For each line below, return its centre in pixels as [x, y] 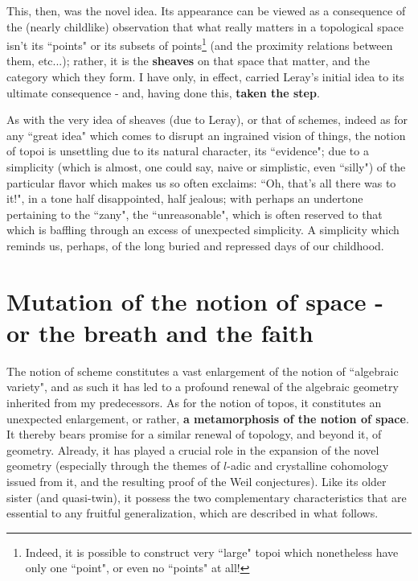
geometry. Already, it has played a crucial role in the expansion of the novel [193, 449]
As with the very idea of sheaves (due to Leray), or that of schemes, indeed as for [207, 119]
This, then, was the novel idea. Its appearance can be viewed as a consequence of [206, 10]
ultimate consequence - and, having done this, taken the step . [163, 92]
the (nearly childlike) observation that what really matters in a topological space [205, 26]
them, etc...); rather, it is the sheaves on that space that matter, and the [188, 61]
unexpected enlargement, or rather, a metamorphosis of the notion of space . [208, 418]
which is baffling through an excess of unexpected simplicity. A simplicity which [203, 230]
